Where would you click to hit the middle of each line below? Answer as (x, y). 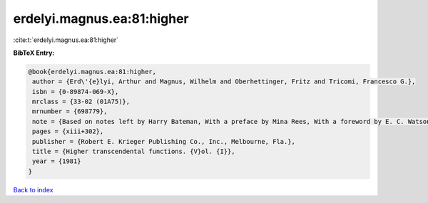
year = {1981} (57, 161)
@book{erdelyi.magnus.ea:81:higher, (92, 72)
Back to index (33, 189)
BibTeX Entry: (34, 53)
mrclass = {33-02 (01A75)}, (81, 102)
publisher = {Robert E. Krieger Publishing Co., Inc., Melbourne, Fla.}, (164, 141)
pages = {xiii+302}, (68, 131)
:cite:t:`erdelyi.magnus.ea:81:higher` (66, 40)
